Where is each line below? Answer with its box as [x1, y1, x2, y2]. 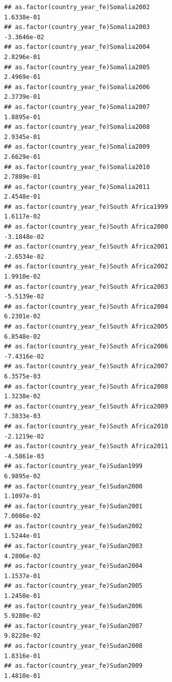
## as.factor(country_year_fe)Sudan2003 [4, 542, 143, 550]
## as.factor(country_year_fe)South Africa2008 [4, 383, 168, 390]
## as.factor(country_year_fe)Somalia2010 [4, 163, 150, 171]
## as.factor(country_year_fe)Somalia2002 [4, 4, 150, 11]
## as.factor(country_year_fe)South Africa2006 [4, 343, 168, 350]
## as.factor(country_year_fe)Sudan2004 [4, 562, 143, 570]
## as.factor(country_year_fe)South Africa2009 [4, 402, 168, 410]
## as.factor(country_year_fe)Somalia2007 [4, 103, 150, 111]
